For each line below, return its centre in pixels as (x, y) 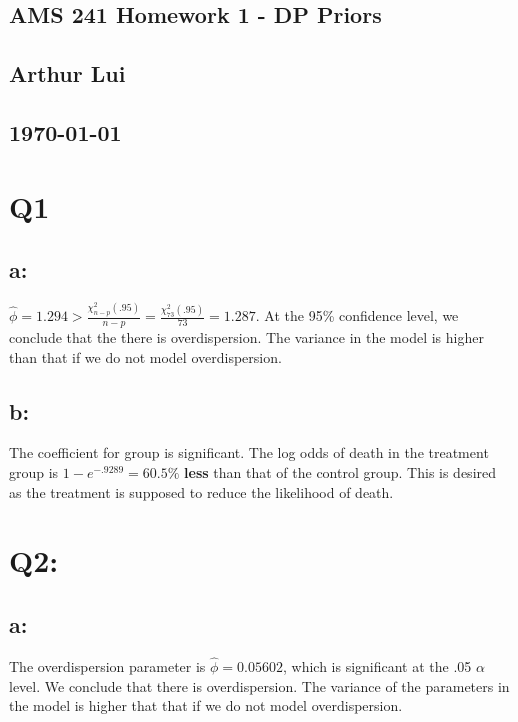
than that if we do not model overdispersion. (145, 356)
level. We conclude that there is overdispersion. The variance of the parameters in (259, 685)
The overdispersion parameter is (107, 665)
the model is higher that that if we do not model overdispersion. (206, 705)
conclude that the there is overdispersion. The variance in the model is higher (246, 336)
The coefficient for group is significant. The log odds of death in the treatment (249, 452)
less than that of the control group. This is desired (340, 471)
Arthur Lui (67, 73)
